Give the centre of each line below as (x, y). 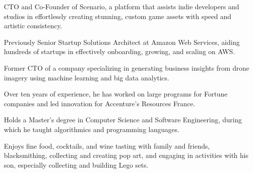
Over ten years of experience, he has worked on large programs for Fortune (116, 94)
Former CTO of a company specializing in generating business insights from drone (127, 67)
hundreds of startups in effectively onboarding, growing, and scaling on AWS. (119, 51)
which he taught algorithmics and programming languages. (92, 129)
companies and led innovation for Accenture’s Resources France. (100, 103)
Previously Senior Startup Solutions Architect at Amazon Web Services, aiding (122, 42)
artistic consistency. (33, 26)
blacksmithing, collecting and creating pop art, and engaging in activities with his (126, 155)
